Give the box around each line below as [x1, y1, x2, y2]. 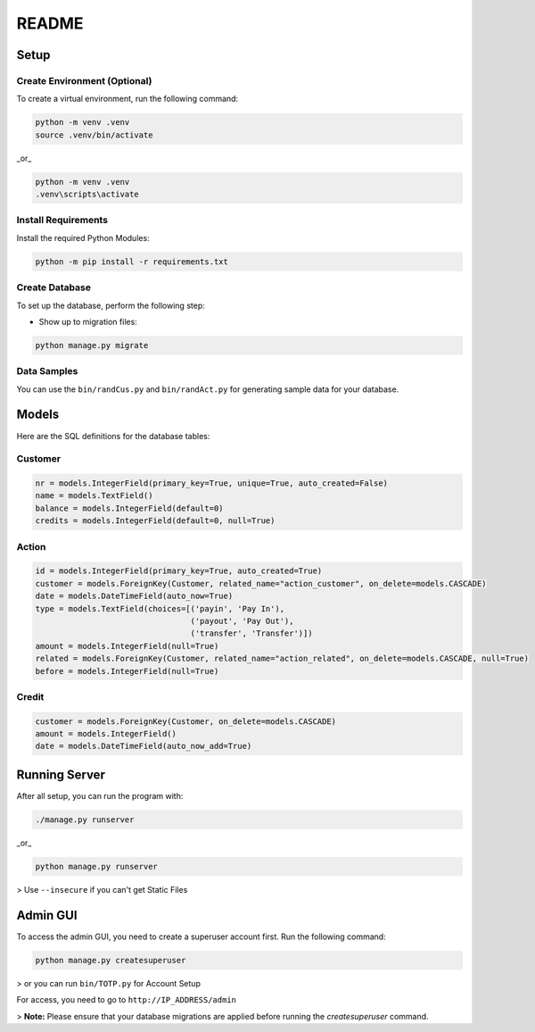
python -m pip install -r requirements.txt [35, 256, 229, 267]
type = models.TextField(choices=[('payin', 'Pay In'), [35, 603, 285, 613]
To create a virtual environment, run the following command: [16, 94, 239, 104]
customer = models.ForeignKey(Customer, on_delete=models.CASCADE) [35, 716, 337, 727]
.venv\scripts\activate [35, 189, 140, 200]
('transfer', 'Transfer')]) [190, 628, 313, 638]
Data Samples [16, 365, 78, 378]
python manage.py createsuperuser [35, 955, 186, 965]
